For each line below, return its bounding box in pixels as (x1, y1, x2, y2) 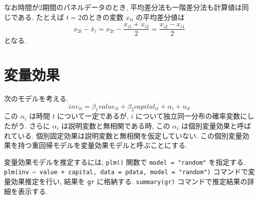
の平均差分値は (135, 11, 185, 22)
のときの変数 (81, 11, 124, 22)
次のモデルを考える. (4, 93, 69, 103)
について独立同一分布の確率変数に (135, 111, 247, 121)
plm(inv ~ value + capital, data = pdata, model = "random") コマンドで (4, 166, 248, 177)
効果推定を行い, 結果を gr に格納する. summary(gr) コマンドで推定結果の (10, 176, 248, 187)
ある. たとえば (17, 11, 64, 22)
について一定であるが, (57, 111, 129, 121)
